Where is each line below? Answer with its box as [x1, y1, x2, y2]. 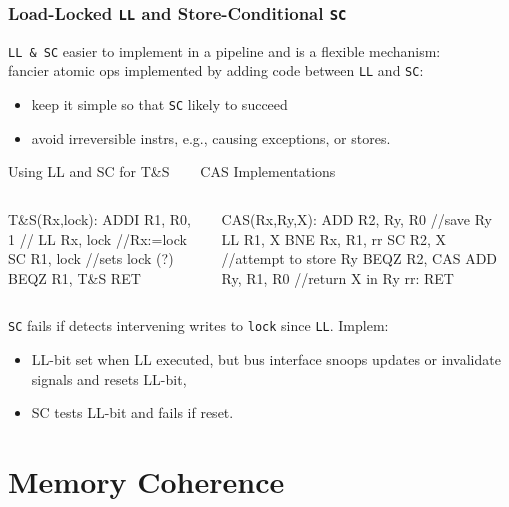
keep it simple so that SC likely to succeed [31, 94, 288, 115]
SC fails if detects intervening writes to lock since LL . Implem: [8, 315, 389, 336]
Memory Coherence [8, 461, 285, 501]
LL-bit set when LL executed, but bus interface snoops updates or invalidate [31, 349, 501, 370]
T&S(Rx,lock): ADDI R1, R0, [8, 209, 191, 229]
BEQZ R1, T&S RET [8, 267, 141, 288]
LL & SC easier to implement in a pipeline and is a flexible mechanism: [8, 40, 441, 61]
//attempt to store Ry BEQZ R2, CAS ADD [221, 248, 498, 269]
